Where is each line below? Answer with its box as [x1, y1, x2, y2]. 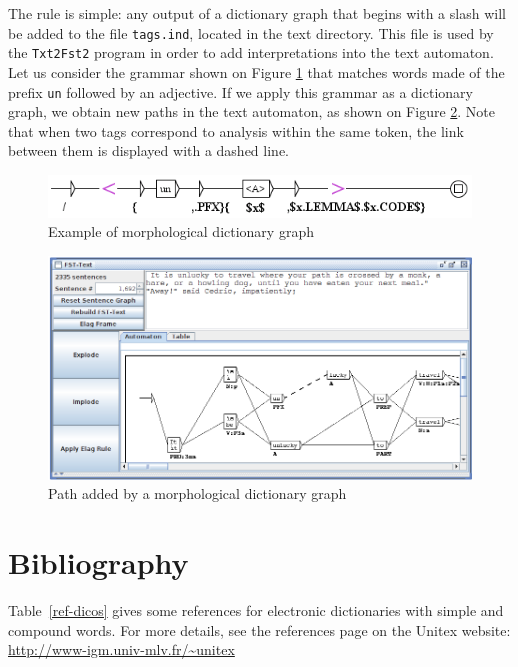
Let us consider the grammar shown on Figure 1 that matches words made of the [8, 61, 505, 82]
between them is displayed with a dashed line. [8, 140, 289, 161]
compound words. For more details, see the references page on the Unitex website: [8, 619, 511, 640]
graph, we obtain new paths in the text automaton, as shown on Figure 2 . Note [8, 101, 496, 122]
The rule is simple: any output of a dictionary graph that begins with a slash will [8, 3, 506, 23]
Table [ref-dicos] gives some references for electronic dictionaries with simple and [8, 599, 504, 620]
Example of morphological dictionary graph [48, 221, 314, 242]
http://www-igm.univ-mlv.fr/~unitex [8, 639, 235, 660]
